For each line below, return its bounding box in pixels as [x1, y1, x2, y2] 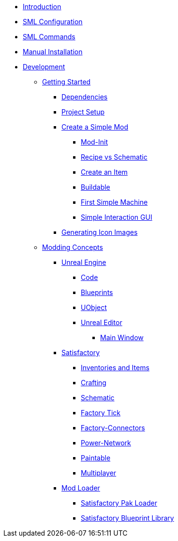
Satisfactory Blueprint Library [81, 514, 174, 522]
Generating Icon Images [61, 228, 138, 236]
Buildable [81, 183, 110, 191]
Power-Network [81, 439, 131, 447]
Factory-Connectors [81, 424, 145, 432]
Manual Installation [23, 48, 83, 56]
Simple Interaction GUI [81, 213, 152, 221]
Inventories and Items [81, 363, 149, 372]
